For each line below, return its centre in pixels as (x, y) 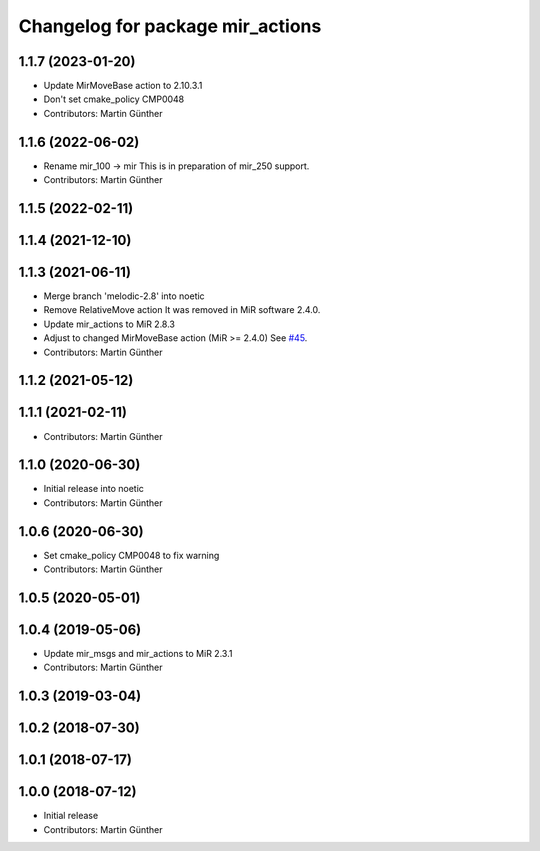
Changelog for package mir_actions (170, 26)
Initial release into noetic (94, 489)
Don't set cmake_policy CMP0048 (114, 99)
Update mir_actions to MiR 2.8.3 (109, 324)
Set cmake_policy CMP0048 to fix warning (131, 555)
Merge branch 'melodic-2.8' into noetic (124, 296)
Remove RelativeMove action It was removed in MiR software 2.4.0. (182, 310)
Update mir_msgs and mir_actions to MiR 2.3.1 (138, 654)
